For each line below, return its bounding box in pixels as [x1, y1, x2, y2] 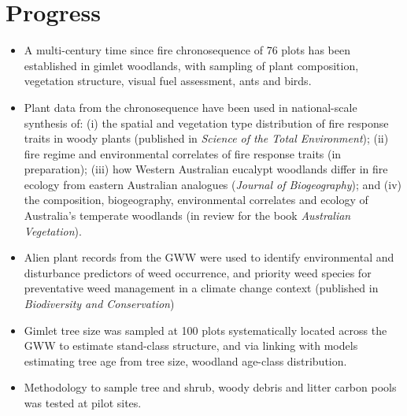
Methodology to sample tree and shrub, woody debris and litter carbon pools [24, 379, 397, 396]
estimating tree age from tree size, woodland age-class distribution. [24, 352, 347, 369]
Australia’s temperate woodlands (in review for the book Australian [24, 207, 351, 224]
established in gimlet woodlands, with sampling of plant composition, [24, 57, 359, 73]
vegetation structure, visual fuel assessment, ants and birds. [24, 72, 312, 89]
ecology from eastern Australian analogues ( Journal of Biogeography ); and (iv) [24, 176, 402, 192]
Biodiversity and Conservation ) [24, 295, 175, 312]
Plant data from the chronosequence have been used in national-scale [24, 98, 357, 115]
